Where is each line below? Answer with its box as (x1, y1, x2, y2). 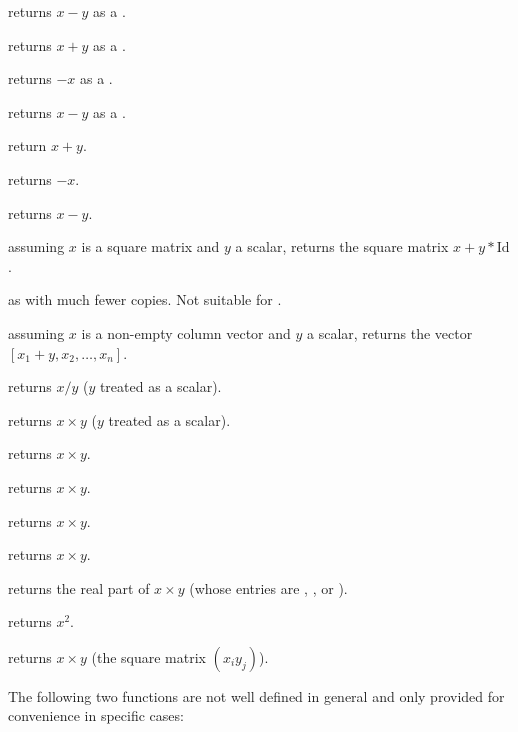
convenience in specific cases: (8, 705, 184, 726)
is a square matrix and (81, 236, 220, 257)
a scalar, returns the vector (307, 322, 473, 343)
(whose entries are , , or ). (189, 577, 348, 598)
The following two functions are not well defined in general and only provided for (8, 685, 505, 706)
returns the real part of (8, 577, 150, 598)
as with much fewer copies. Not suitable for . (8, 289, 282, 310)
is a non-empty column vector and (81, 322, 291, 343)
